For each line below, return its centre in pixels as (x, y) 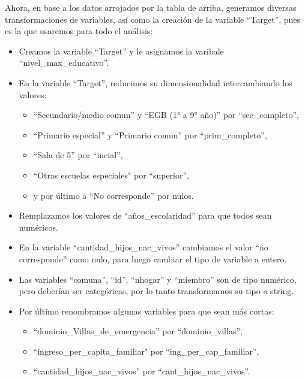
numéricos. (38, 227)
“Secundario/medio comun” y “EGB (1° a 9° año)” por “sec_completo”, (166, 115)
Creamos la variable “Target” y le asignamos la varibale (121, 51)
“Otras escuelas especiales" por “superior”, (111, 175)
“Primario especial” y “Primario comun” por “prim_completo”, (150, 134)
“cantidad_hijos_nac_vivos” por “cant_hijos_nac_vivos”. (142, 371)
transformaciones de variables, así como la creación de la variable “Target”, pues (153, 19)
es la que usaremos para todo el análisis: (79, 31)
